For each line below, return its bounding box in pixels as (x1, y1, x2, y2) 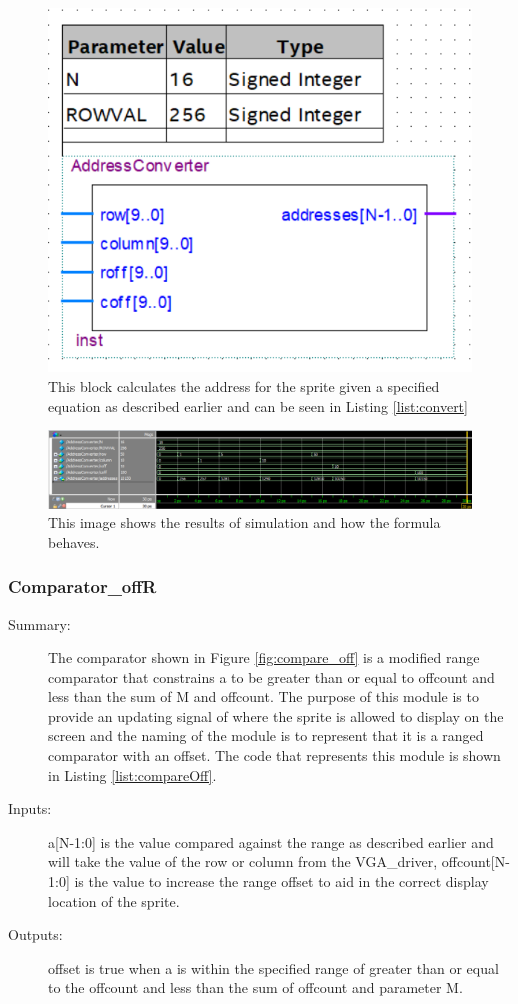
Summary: (8, 613, 71, 634)
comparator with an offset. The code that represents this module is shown (48, 745, 501, 766)
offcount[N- (441, 851, 510, 872)
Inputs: (8, 798, 52, 819)
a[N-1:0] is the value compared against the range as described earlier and (48, 831, 494, 852)
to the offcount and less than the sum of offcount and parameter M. (48, 977, 463, 998)
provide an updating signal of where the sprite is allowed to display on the (48, 705, 504, 726)
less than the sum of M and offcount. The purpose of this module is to (48, 686, 479, 707)
